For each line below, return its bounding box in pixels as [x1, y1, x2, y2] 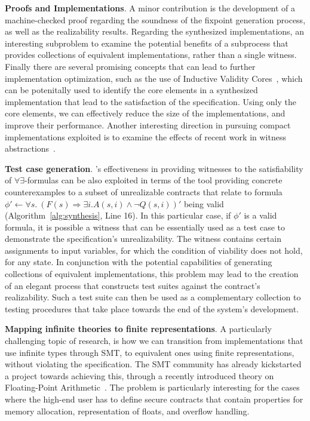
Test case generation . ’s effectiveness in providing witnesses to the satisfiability [5, 162, 303, 174]
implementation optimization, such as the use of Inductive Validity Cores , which [5, 72, 303, 84]
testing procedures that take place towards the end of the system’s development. [5, 302, 299, 315]
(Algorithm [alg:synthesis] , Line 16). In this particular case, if [5, 209, 231, 222]
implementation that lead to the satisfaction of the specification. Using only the [5, 95, 296, 107]
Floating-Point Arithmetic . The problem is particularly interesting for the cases [5, 381, 300, 394]
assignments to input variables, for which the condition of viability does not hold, [5, 244, 303, 256]
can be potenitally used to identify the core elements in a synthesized [5, 84, 258, 96]
